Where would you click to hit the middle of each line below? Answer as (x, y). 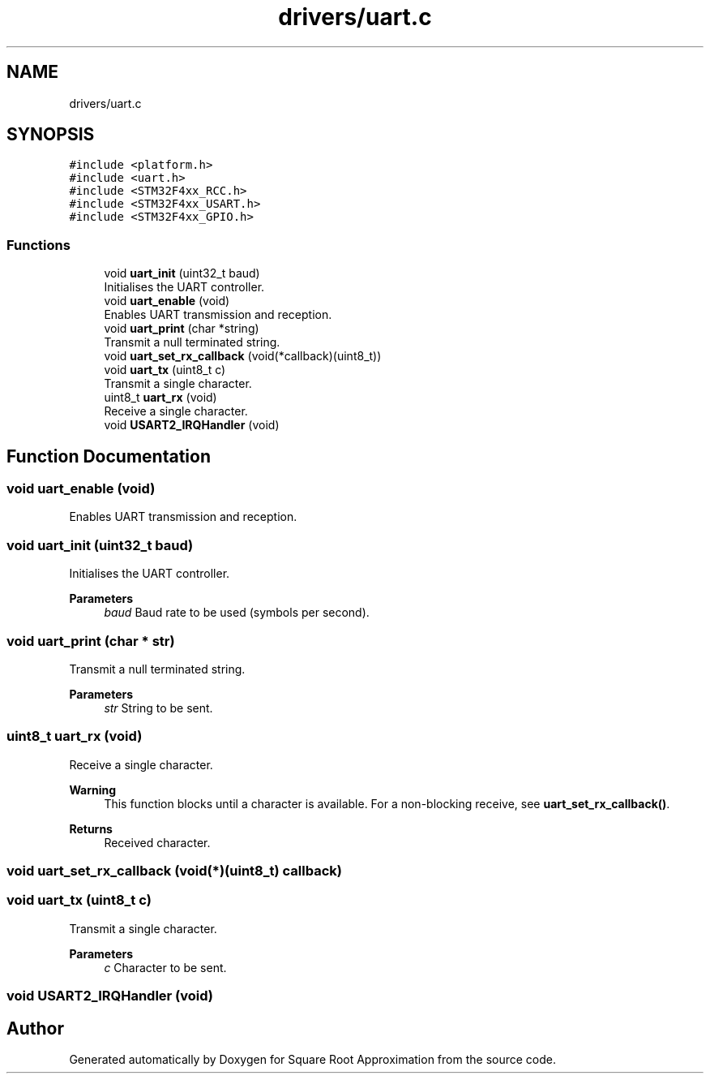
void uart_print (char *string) (182, 329)
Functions (38, 245)
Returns (91, 828)
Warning (93, 790)
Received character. (157, 842)
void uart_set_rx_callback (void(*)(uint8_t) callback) (174, 871)
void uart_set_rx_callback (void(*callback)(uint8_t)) (243, 356)
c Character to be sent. (165, 967)
